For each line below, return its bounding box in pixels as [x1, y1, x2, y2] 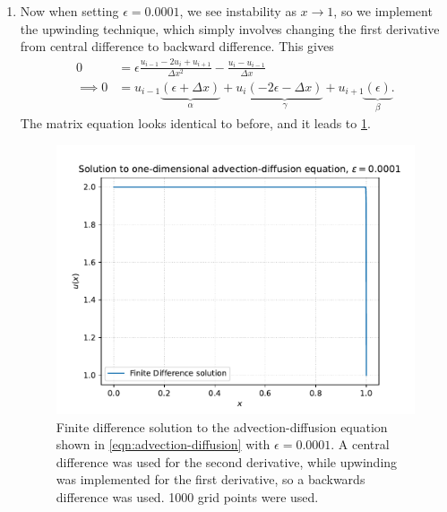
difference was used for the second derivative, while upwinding [56, 452, 398, 471]
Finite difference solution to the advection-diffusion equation [56, 417, 388, 436]
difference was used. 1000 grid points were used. [56, 488, 319, 507]
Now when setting [20, 2, 119, 20]
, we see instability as [179, 2, 297, 20]
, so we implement [333, 2, 433, 20]
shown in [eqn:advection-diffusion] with [56, 435, 271, 454]
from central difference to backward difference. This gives [20, 37, 334, 56]
